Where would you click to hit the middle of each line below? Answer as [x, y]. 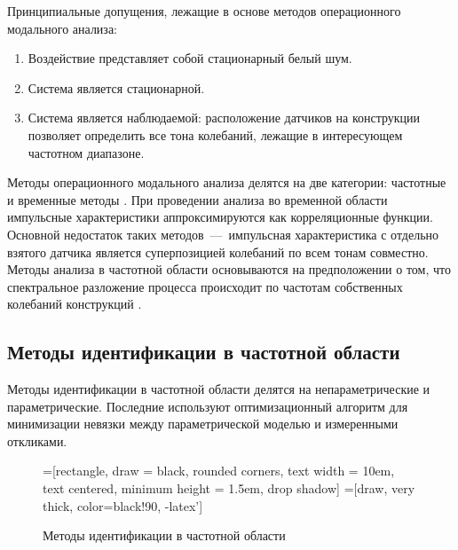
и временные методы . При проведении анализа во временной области [197, 199]
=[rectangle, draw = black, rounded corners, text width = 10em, [219, 471]
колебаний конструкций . [75, 304]
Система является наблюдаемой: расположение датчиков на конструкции [224, 118]
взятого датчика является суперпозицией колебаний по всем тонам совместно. [218, 251]
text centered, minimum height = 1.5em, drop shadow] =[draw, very [229, 488]
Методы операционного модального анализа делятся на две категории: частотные [227, 182]
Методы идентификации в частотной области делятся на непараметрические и [219, 389]
